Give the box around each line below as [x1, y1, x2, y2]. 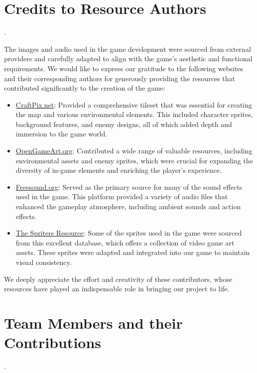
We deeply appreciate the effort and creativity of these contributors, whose [4, 273, 233, 284]
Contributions [4, 332, 102, 353]
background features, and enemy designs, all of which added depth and [15, 119, 232, 129]
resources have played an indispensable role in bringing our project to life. [4, 283, 230, 294]
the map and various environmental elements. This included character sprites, [15, 109, 253, 120]
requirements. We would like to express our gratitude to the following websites [4, 63, 244, 73]
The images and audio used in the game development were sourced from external [4, 43, 251, 54]
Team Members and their [4, 312, 183, 333]
